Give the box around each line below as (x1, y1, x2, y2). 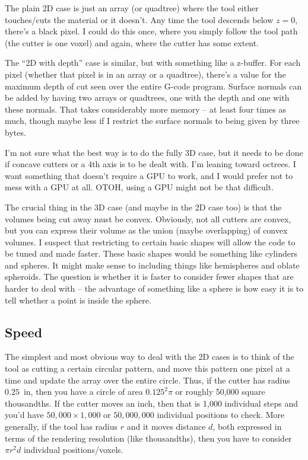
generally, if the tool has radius (5, 420, 118, 433)
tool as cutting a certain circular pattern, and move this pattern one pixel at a (5, 362, 290, 375)
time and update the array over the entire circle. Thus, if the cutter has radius (5, 373, 290, 386)
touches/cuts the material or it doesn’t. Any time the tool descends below (5, 13, 274, 25)
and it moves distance (126, 420, 206, 433)
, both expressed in (212, 420, 282, 433)
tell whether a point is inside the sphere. (5, 293, 151, 306)
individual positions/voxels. (23, 443, 123, 456)
